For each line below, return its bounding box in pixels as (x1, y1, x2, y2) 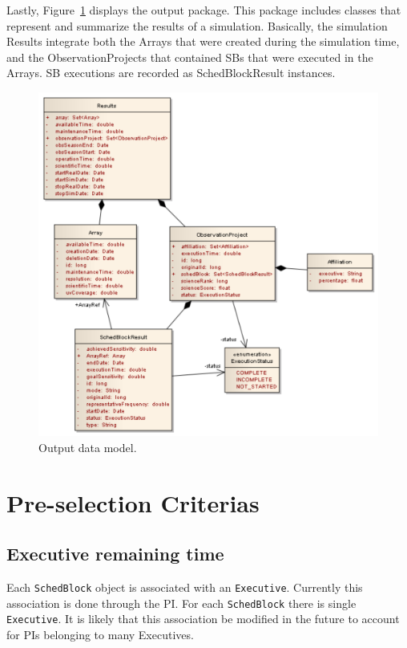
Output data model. (38, 438, 137, 455)
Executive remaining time (6, 541, 224, 566)
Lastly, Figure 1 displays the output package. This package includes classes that (6, 2, 401, 18)
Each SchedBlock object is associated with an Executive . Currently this (6, 578, 363, 595)
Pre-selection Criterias (6, 486, 260, 519)
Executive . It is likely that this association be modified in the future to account (6, 610, 400, 627)
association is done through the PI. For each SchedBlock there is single (6, 594, 357, 611)
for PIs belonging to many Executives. (6, 626, 194, 642)
